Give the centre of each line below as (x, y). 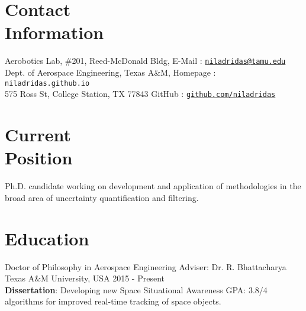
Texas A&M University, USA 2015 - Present (85, 278)
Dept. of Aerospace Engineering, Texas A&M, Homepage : (110, 72)
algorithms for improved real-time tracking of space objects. (113, 301)
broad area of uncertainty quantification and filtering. (102, 197)
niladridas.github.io (47, 83)
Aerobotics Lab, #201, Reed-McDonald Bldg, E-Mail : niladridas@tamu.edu (145, 61)
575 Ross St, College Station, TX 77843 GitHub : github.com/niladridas (140, 94)
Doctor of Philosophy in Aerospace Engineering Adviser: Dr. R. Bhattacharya (146, 266)
